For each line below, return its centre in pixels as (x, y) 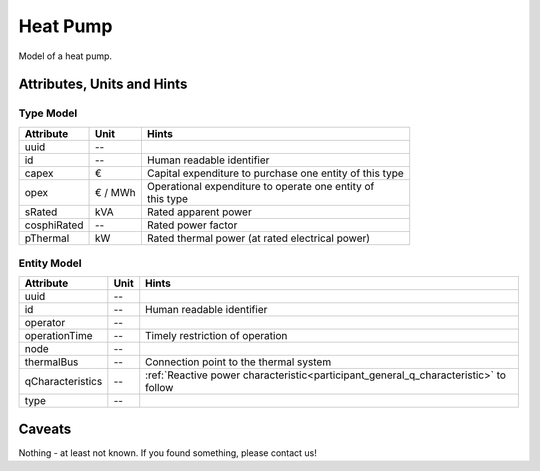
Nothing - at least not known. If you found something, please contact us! (167, 452)
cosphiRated (54, 225)
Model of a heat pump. (65, 56)
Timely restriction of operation (216, 336)
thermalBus (51, 362)
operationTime (59, 336)
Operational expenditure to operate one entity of (260, 186)
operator (45, 323)
